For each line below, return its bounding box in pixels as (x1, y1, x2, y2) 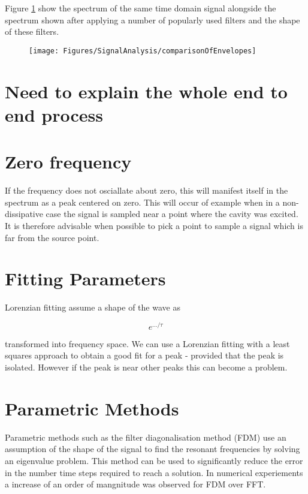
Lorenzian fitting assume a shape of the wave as (5, 301, 180, 314)
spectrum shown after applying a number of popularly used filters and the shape (5, 13, 300, 26)
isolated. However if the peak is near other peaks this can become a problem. (5, 361, 288, 373)
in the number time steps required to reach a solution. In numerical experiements (5, 466, 303, 478)
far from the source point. (5, 231, 99, 243)
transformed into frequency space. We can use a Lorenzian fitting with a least (5, 337, 290, 350)
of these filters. (5, 25, 59, 38)
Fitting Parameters (5, 266, 166, 291)
